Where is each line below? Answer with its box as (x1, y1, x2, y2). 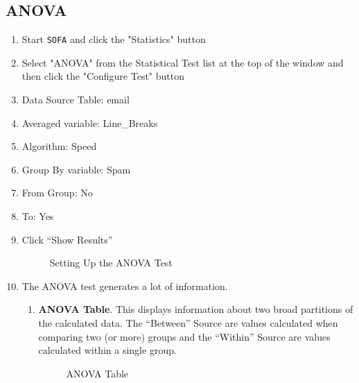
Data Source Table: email (21, 92, 130, 107)
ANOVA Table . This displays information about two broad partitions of (38, 302, 353, 316)
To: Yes (21, 209, 54, 223)
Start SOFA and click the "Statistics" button (21, 32, 206, 46)
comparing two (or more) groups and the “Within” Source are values (38, 329, 331, 343)
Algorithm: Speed (21, 139, 97, 153)
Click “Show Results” (21, 232, 113, 246)
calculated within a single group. (38, 343, 177, 357)
